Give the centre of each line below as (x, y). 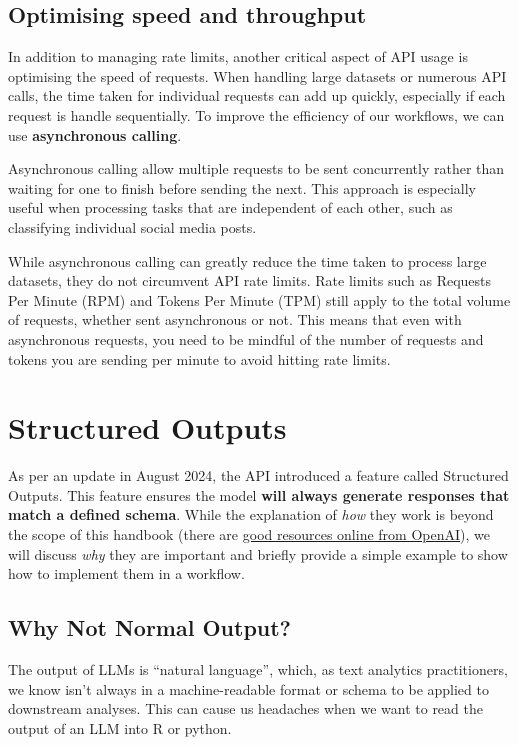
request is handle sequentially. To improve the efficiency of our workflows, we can (256, 114)
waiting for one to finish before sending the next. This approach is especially (242, 187)
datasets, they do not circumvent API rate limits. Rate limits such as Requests (250, 280)
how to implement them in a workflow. (126, 573)
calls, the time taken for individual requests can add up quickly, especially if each (257, 95)
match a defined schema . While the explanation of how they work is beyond (251, 514)
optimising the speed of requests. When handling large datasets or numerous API (257, 75)
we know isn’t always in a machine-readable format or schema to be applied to (248, 688)
